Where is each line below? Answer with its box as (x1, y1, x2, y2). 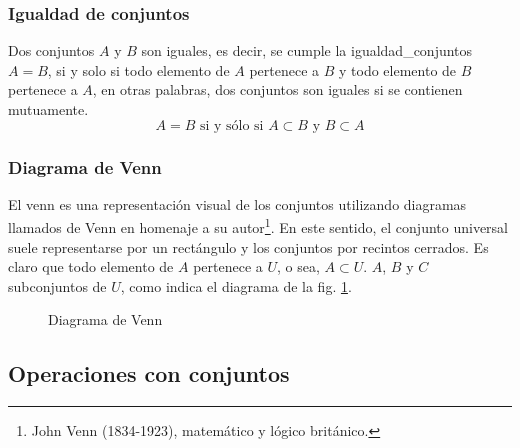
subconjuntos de (8, 275, 107, 296)
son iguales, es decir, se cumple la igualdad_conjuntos (141, 40, 473, 61)
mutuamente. (8, 99, 89, 119)
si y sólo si (199, 118, 264, 133)
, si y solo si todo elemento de (47, 59, 230, 80)
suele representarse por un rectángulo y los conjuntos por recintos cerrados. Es (8, 236, 489, 257)
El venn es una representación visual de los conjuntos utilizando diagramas (8, 193, 467, 214)
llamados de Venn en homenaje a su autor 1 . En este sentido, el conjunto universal (8, 214, 509, 238)
